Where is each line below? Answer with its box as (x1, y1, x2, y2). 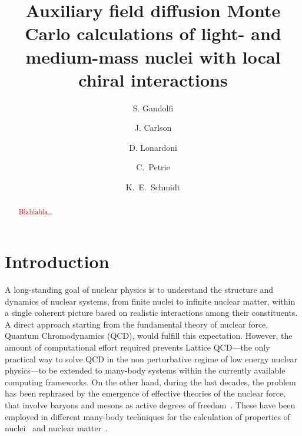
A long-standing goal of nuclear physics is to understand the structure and (5, 283, 274, 296)
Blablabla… (18, 207, 53, 217)
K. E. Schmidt (125, 181, 181, 193)
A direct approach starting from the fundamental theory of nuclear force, (5, 318, 268, 330)
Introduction (5, 249, 109, 273)
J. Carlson (134, 121, 172, 134)
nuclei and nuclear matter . (5, 422, 108, 434)
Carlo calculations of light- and (25, 21, 281, 45)
